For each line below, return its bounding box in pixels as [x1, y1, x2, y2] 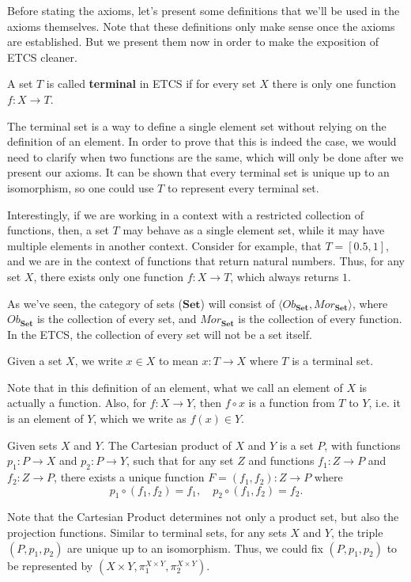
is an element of [7, 410, 84, 427]
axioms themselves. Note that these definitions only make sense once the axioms [7, 17, 395, 34]
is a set [279, 436, 314, 453]
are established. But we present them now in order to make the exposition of [7, 33, 379, 50]
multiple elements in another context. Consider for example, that [7, 237, 322, 253]
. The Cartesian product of [101, 436, 232, 453]
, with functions [324, 436, 401, 453]
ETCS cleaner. [7, 48, 77, 65]
